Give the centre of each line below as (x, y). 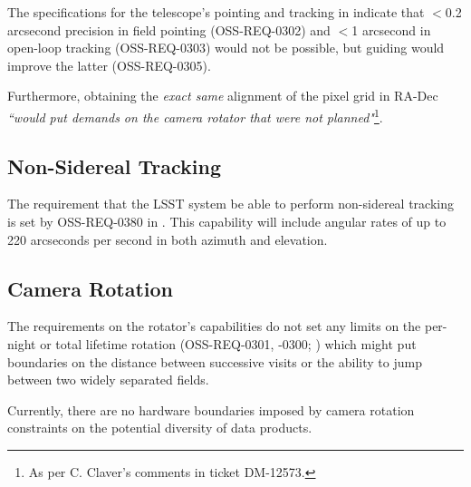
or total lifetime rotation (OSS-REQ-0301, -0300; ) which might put (228, 344)
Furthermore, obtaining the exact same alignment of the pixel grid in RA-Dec (223, 96)
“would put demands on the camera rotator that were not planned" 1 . (195, 115)
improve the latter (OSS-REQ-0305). (109, 65)
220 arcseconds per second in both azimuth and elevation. (168, 239)
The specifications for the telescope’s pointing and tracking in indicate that (216, 12)
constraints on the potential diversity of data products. (160, 428)
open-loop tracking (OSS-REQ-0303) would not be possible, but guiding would (226, 48)
